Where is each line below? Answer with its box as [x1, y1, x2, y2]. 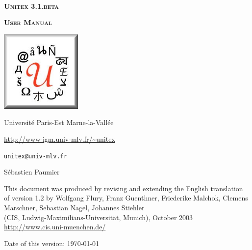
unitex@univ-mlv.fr [4, 152, 67, 160]
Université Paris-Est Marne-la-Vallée [4, 117, 114, 127]
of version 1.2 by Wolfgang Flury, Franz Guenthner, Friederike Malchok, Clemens [4, 193, 248, 203]
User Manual [4, 17, 52, 27]
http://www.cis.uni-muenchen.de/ [4, 222, 106, 232]
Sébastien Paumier [4, 167, 60, 177]
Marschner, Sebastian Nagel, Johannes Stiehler [4, 202, 145, 212]
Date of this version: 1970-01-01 [4, 238, 100, 248]
